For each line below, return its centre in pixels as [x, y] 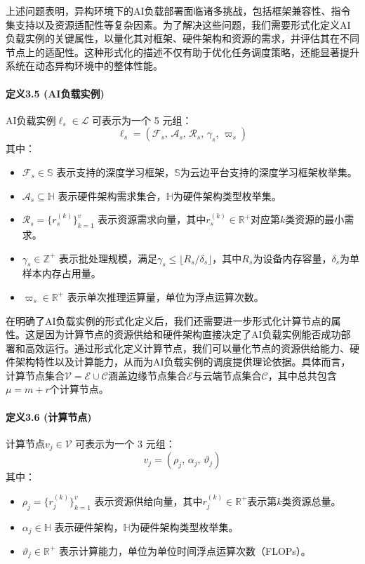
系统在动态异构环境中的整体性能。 [84, 66]
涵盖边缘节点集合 [147, 375]
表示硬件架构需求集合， [112, 195]
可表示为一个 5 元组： [142, 120]
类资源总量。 [311, 501]
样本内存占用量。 [61, 273]
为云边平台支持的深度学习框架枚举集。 [268, 172]
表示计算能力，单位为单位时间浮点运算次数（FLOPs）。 [185, 550]
